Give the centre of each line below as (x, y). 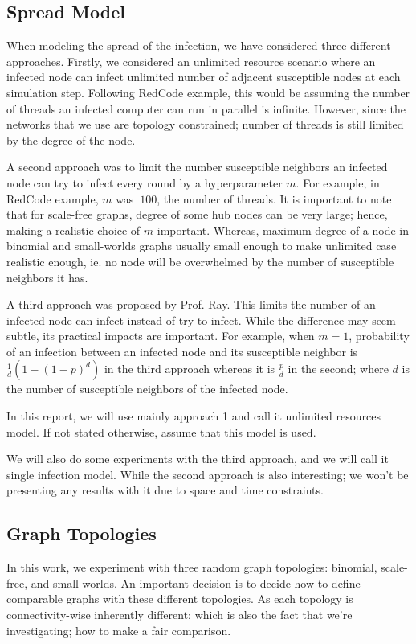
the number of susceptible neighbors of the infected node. (147, 389)
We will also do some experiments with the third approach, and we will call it (198, 459)
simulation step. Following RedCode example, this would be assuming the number (208, 92)
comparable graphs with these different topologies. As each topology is (180, 599)
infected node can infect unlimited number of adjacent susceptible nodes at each (204, 77)
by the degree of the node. (71, 139)
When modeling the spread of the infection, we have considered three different (199, 45)
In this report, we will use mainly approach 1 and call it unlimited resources (194, 416)
